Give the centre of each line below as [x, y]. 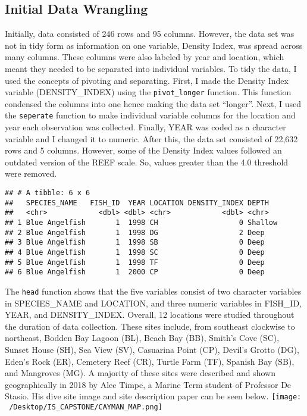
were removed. [31, 173]
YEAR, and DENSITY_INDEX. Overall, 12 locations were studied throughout [150, 315]
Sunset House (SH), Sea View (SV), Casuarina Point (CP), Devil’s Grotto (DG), [152, 349]
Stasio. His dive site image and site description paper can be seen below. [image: [153, 396]
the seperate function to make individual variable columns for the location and [150, 115]
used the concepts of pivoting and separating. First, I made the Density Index [147, 80]
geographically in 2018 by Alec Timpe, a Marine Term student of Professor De [148, 384]
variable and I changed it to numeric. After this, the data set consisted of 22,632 [151, 138]
